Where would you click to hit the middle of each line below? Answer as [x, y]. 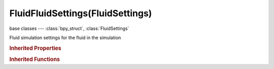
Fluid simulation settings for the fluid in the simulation [65, 38]
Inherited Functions [35, 59]
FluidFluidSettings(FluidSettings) [81, 13]
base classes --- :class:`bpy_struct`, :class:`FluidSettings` [69, 28]
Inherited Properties [36, 48]
